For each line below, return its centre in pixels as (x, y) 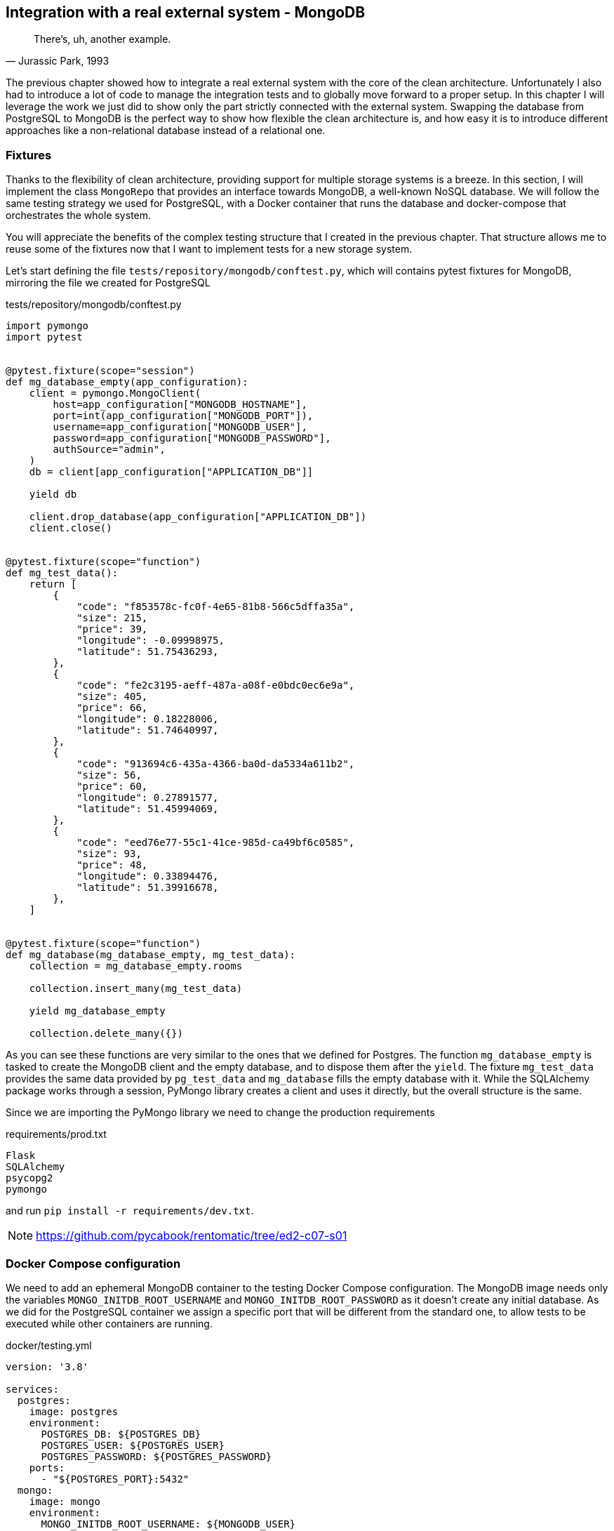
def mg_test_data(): (62, 573)
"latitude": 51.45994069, (148, 809)
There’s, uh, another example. (102, 39)
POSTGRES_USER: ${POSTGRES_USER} (133, 1445)
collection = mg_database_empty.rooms (136, 966)
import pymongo (47, 326)
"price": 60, (112, 787)
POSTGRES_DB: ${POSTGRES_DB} (121, 1434)
